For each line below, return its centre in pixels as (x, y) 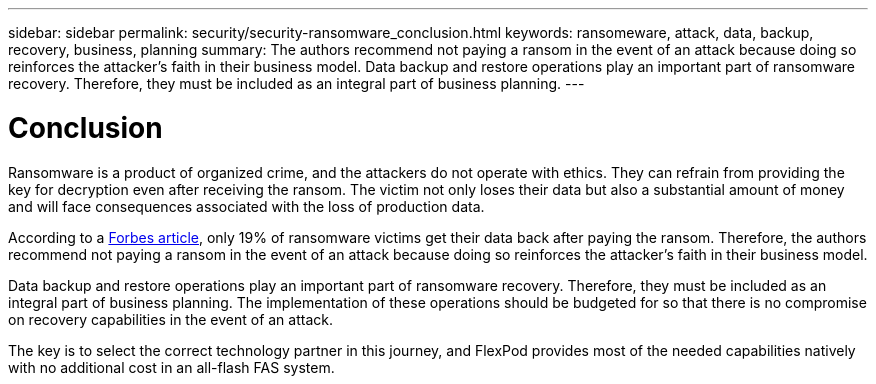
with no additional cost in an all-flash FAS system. (171, 367)
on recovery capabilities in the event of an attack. (170, 319)
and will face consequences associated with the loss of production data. (246, 206)
